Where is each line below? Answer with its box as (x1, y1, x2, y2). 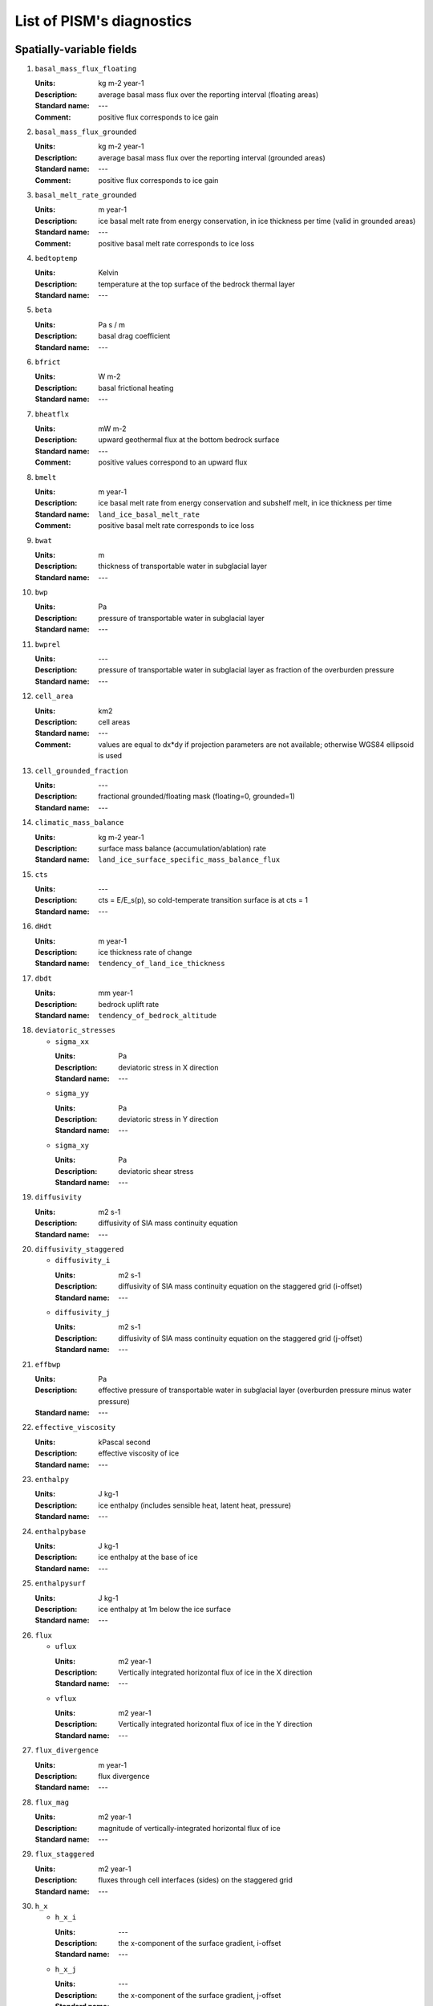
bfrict (34, 358, 61, 367)
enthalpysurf (34, 1579, 87, 1588)
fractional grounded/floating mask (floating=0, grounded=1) (98, 791, 296, 802)
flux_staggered (34, 1850, 95, 1859)
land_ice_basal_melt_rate (98, 510, 200, 519)
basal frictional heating (98, 383, 174, 392)
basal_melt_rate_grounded (34, 190, 137, 200)
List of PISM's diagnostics (14, 12, 192, 30)
